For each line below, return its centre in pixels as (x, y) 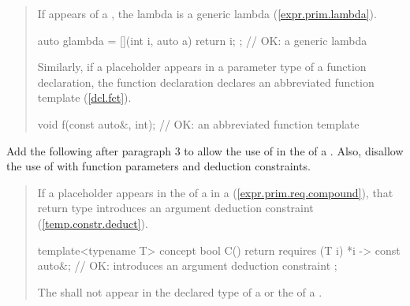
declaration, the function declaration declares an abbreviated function (206, 82)
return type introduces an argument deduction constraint (175, 208)
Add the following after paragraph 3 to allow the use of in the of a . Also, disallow (205, 150)
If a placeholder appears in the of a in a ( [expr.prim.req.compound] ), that (215, 192)
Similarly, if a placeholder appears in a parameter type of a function (202, 67)
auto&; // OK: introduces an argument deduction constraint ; (187, 265)
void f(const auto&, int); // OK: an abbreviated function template (198, 123)
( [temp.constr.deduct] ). (93, 223)
